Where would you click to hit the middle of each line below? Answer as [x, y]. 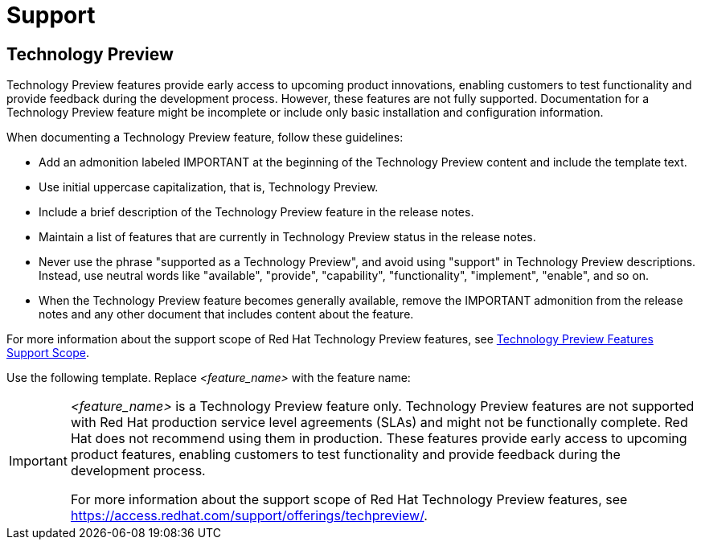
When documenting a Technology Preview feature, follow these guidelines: [205, 138]
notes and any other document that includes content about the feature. [226, 314]
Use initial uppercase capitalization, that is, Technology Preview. [209, 187]
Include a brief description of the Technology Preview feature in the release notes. [256, 212]
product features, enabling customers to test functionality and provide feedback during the [345, 455]
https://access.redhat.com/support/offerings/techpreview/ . [249, 516]
